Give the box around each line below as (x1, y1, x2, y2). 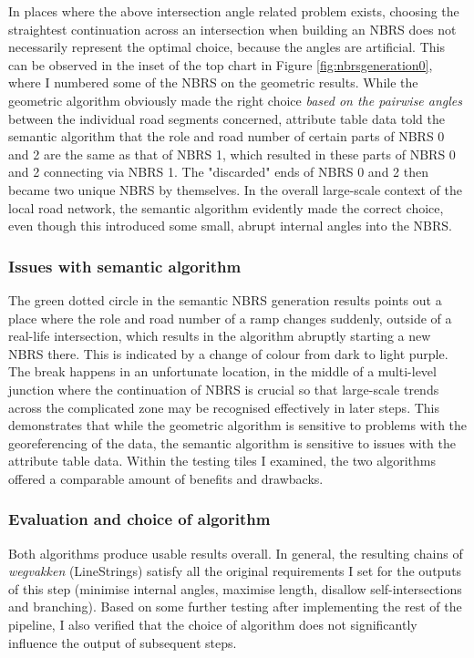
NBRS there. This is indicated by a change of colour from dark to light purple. (8, 344, 448, 363)
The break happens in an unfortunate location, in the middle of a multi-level (8, 362, 437, 381)
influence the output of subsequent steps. (8, 632, 237, 652)
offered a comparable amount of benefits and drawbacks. (8, 468, 324, 488)
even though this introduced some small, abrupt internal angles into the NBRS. (8, 216, 452, 235)
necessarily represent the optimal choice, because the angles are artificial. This (8, 37, 445, 57)
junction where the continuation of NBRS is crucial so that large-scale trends (8, 379, 439, 398)
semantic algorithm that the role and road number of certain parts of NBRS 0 (8, 127, 445, 146)
